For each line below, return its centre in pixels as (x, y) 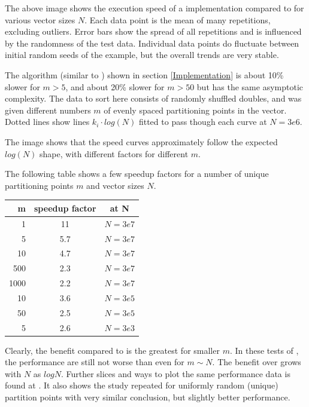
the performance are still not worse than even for (95, 362)
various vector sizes (40, 19)
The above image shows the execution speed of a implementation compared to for (154, 8)
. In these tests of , (264, 350)
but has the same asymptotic (250, 86)
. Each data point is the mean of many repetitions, (178, 19)
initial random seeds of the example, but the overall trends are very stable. (142, 55)
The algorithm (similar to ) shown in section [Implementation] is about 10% (144, 74)
